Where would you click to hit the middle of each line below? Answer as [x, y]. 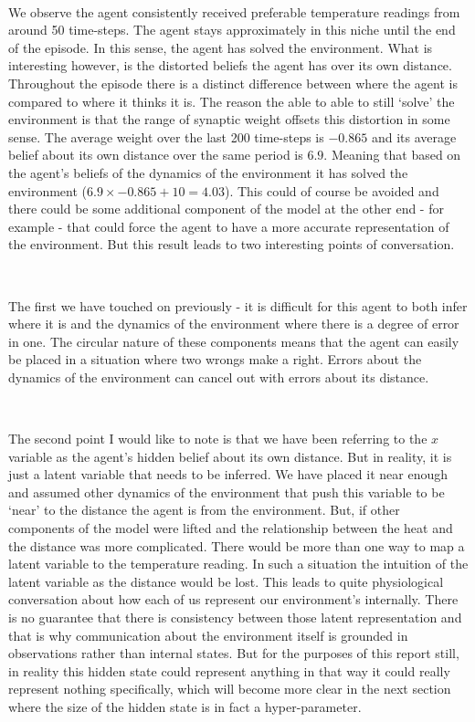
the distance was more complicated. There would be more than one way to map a [237, 545]
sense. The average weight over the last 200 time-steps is [166, 136]
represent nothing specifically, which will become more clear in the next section [230, 689]
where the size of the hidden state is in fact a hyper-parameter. [185, 706]
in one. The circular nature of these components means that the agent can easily [234, 341]
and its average [414, 136]
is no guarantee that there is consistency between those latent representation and [235, 617]
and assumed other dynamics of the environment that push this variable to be [227, 492]
